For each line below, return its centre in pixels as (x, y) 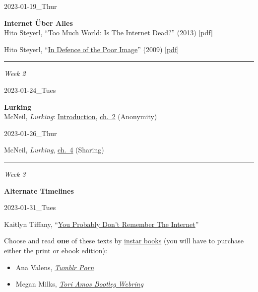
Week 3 (15, 174)
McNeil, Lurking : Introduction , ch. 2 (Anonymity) (81, 116)
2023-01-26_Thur (31, 133)
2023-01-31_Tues (30, 207)
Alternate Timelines (39, 190)
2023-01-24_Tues (30, 90)
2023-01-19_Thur (31, 6)
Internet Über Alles (38, 23)
